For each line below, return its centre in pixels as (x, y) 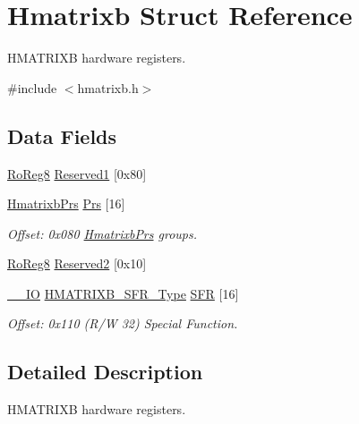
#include (32, 87)
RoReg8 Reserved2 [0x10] (77, 263)
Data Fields (62, 136)
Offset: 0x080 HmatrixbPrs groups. (103, 233)
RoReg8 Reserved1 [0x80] (77, 173)
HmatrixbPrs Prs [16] (66, 204)
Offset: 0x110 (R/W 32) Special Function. (123, 323)
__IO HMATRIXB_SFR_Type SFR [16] (123, 293)
